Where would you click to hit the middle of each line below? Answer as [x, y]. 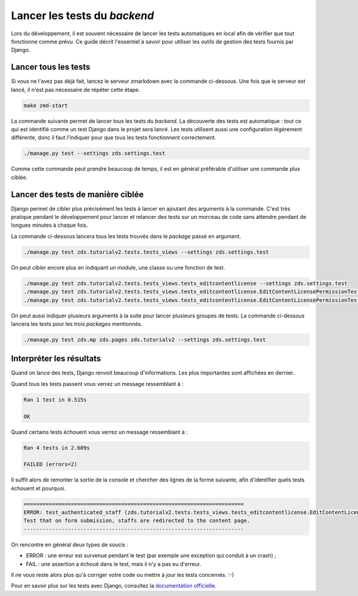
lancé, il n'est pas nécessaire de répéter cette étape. [75, 89]
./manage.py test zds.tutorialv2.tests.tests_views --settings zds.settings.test [146, 252]
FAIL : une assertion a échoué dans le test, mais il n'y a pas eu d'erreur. [113, 564]
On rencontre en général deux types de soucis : [70, 544]
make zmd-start [46, 105]
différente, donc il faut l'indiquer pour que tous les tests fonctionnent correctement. [114, 138]
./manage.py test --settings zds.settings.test [94, 153]
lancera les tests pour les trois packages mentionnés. [77, 324]
